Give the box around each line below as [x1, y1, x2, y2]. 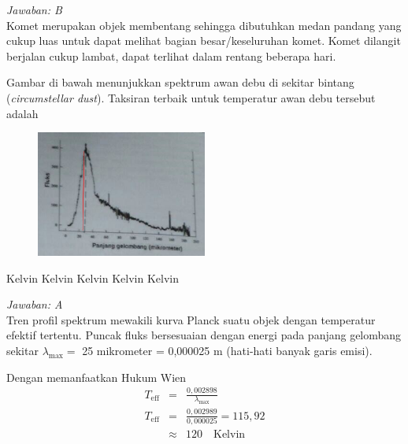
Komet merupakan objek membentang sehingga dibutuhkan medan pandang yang [6, 17, 402, 33]
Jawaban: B [6, 2, 62, 17]
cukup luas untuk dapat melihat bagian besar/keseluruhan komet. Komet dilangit [6, 32, 401, 49]
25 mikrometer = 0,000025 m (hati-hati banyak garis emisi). [82, 342, 373, 359]
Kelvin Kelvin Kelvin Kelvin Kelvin [6, 269, 179, 286]
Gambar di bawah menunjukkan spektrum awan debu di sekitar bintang [6, 74, 354, 91]
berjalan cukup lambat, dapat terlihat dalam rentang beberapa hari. [6, 47, 336, 64]
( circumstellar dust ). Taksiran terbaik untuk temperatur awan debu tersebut [6, 89, 376, 105]
